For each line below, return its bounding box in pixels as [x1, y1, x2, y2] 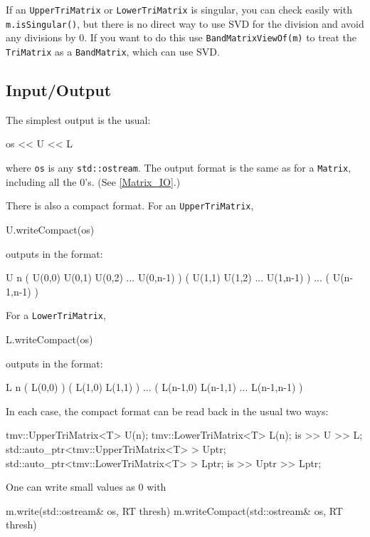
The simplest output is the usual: [6, 112, 151, 127]
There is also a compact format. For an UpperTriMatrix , [6, 198, 254, 213]
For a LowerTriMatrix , [6, 308, 106, 323]
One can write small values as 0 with [6, 479, 166, 494]
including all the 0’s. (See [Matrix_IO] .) [6, 174, 181, 189]
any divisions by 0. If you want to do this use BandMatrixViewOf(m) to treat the [6, 30, 356, 45]
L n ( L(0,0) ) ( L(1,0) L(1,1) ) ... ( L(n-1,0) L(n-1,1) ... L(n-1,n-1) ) [6, 380, 303, 395]
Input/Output [6, 79, 112, 101]
